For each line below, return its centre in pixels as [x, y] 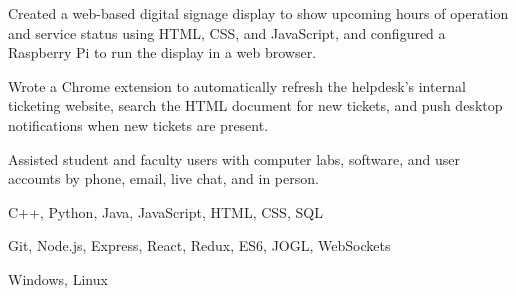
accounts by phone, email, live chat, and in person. [163, 178]
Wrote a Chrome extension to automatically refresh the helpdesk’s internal [237, 85]
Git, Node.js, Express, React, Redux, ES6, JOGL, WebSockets [199, 245]
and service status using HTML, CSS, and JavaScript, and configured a [227, 32]
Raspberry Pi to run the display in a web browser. [162, 52]
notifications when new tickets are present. [138, 124]
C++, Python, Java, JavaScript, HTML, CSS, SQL [165, 211]
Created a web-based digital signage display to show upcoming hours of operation [258, 13]
